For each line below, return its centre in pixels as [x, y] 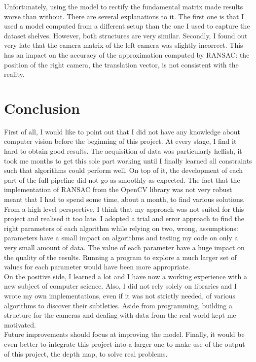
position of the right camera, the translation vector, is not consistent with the [121, 64]
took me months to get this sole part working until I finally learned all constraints [128, 160]
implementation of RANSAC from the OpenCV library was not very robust [118, 189]
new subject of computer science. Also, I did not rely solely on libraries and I [120, 286]
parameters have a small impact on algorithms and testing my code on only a [121, 238]
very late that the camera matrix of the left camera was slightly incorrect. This [124, 45]
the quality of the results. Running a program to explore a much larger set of [120, 257]
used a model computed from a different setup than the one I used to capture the [127, 26]
